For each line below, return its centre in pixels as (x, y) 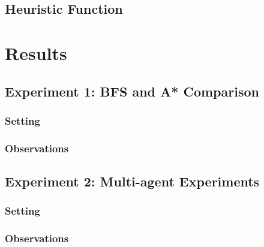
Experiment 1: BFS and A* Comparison (132, 91)
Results (36, 52)
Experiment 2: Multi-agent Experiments (132, 181)
